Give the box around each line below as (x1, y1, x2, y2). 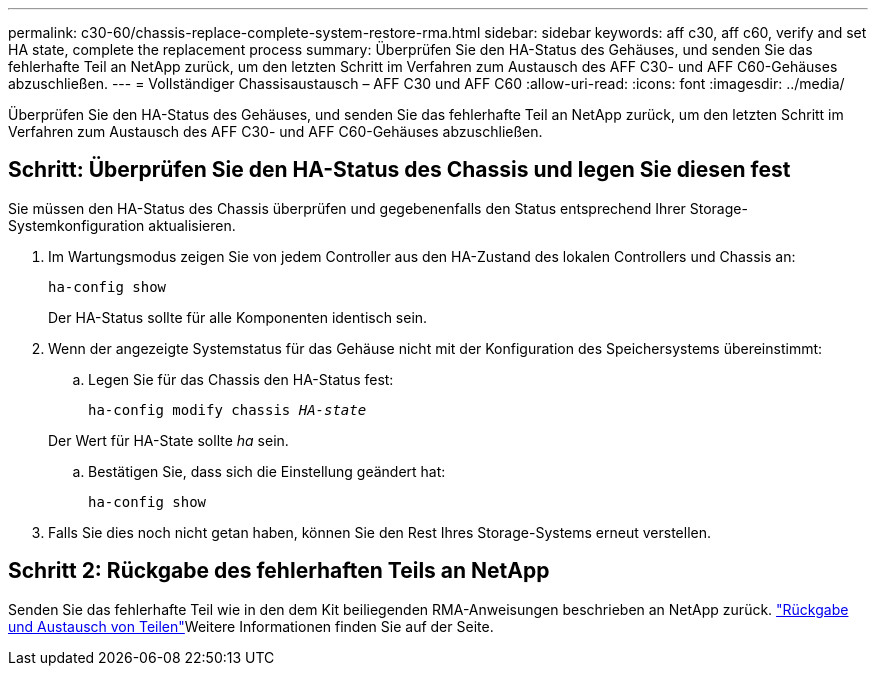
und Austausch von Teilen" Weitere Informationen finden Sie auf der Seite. (8, 617, 494, 635)
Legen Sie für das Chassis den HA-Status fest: (88, 370, 394, 388)
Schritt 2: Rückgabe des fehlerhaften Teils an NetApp (8, 558, 550, 584)
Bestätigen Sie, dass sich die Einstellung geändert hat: (88, 462, 446, 480)
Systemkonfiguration (8, 216, 145, 234)
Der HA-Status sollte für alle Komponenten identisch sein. (48, 308, 428, 326)
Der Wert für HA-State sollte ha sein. (48, 431, 289, 449)
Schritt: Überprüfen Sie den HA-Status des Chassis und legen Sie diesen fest (8, 157, 791, 183)
